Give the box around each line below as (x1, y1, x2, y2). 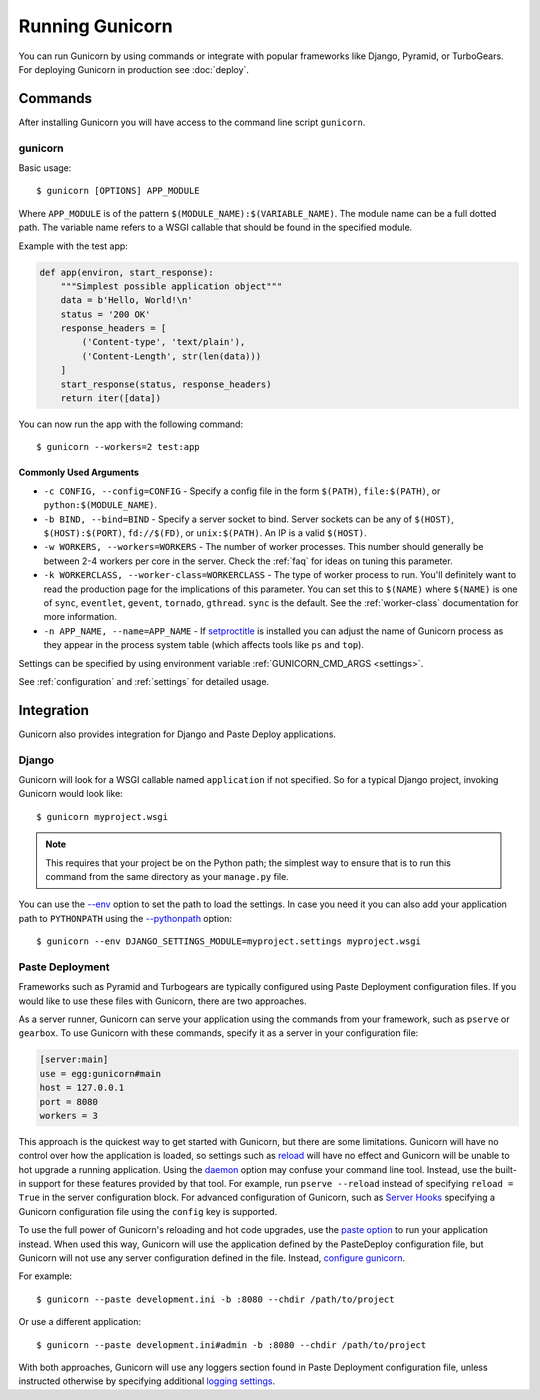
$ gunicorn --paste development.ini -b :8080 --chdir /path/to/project (36, 1293, 395, 1305)
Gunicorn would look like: (18, 788, 124, 800)
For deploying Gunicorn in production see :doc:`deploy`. (18, 63, 250, 75)
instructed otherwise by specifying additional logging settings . (18, 1375, 276, 1387)
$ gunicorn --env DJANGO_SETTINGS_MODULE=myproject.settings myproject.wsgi (36, 936, 422, 947)
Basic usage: (18, 161, 72, 174)
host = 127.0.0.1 (39, 1082, 125, 1094)
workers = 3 (39, 1110, 99, 1121)
